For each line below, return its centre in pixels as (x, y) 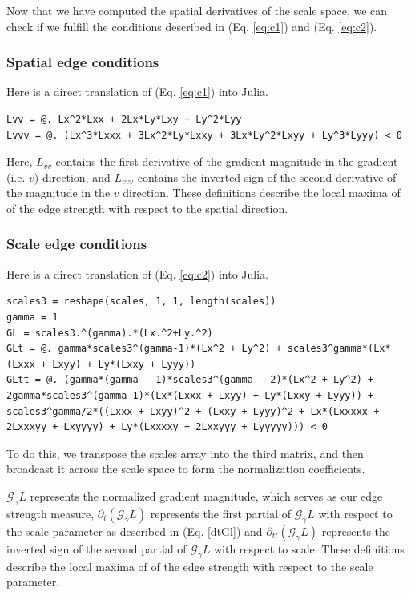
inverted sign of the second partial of (97, 548)
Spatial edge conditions (83, 62)
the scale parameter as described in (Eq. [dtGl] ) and (135, 531)
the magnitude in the (58, 193)
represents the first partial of (221, 513)
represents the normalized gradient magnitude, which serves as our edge (206, 495)
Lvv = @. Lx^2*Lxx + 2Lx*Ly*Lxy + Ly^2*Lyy (124, 119)
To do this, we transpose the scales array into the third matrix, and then (185, 453)
